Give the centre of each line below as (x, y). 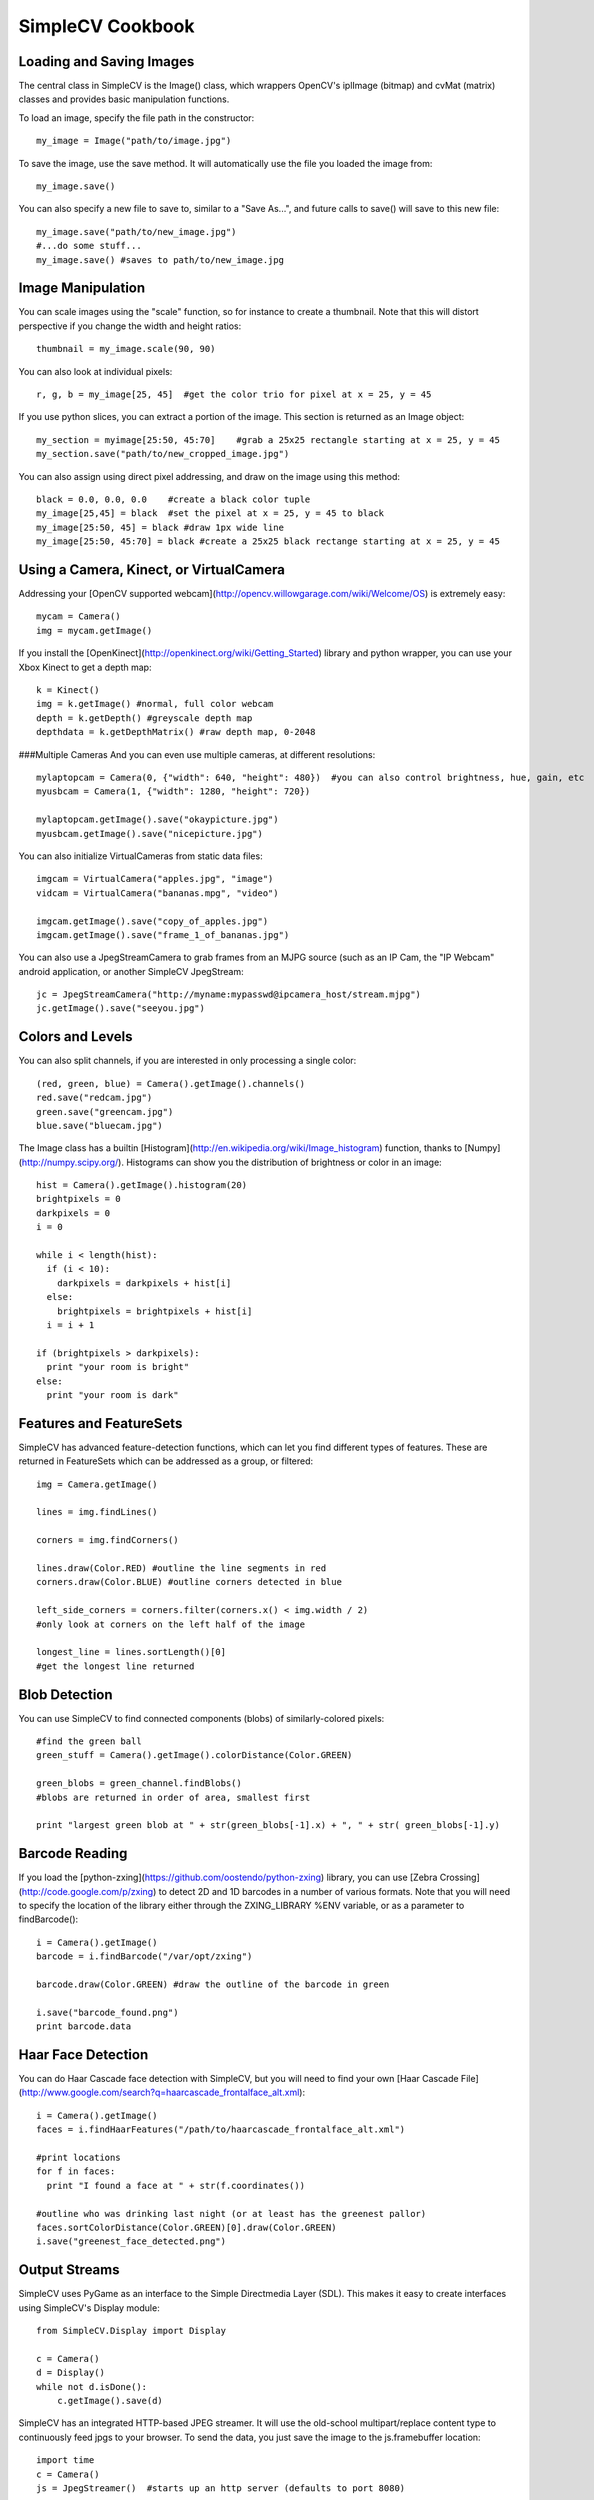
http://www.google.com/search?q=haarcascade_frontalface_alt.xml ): (163, 2092)
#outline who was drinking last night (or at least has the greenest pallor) (231, 2213)
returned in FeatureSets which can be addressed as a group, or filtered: (166, 1461)
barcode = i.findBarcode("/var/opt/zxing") (144, 1956)
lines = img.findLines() (97, 1512)
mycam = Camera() (78, 616)
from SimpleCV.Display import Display (131, 2331)
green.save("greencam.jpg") (105, 1111)
